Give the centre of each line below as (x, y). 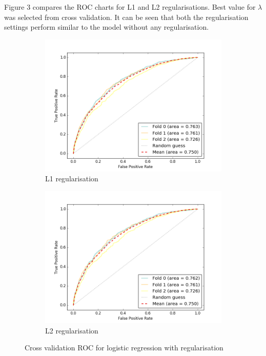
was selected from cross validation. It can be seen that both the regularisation (126, 17)
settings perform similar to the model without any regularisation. (107, 27)
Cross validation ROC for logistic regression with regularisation (124, 348)
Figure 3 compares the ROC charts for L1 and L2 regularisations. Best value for (130, 7)
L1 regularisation (72, 179)
